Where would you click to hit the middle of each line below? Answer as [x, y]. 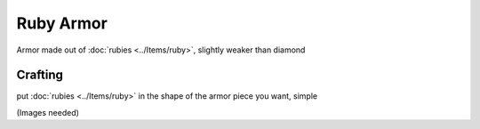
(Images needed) [48, 112]
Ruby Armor [62, 23]
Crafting [40, 75]
